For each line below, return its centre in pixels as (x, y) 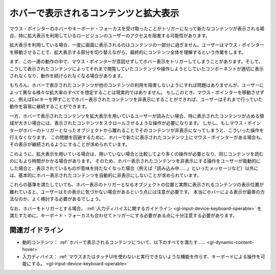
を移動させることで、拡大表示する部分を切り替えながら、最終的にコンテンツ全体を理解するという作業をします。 (128, 52)
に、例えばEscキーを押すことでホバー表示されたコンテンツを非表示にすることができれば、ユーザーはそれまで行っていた (136, 99)
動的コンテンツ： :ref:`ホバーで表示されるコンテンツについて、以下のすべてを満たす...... (114, 242)
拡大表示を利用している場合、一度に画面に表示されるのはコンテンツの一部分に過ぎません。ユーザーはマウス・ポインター (137, 45)
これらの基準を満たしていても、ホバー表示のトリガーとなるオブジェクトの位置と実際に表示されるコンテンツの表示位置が (137, 185)
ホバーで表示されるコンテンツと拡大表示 (94, 13)
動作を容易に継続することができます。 (50, 107)
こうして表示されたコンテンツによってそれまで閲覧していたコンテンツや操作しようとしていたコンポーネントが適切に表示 (137, 68)
